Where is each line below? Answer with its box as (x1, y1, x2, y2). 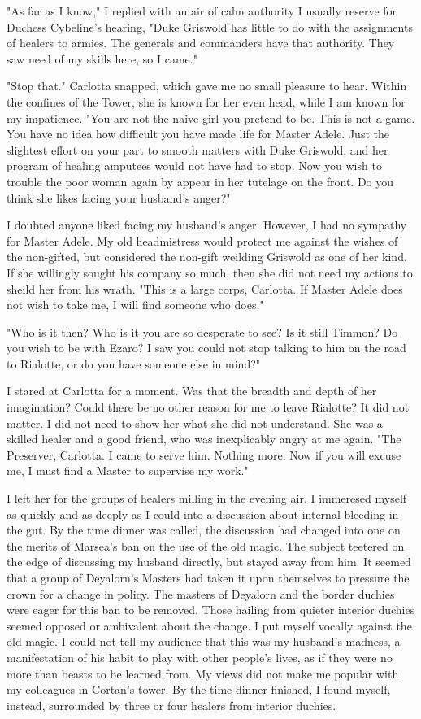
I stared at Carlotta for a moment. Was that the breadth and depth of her (7, 382, 377, 399)
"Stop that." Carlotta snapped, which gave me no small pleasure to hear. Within (7, 77, 407, 94)
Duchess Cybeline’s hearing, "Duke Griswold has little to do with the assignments (7, 18, 413, 35)
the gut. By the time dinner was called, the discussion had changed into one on (7, 521, 401, 538)
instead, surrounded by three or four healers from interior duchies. (7, 696, 336, 713)
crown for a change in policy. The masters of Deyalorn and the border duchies (7, 585, 395, 602)
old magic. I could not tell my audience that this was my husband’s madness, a (7, 633, 401, 650)
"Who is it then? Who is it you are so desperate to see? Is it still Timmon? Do (7, 323, 398, 340)
